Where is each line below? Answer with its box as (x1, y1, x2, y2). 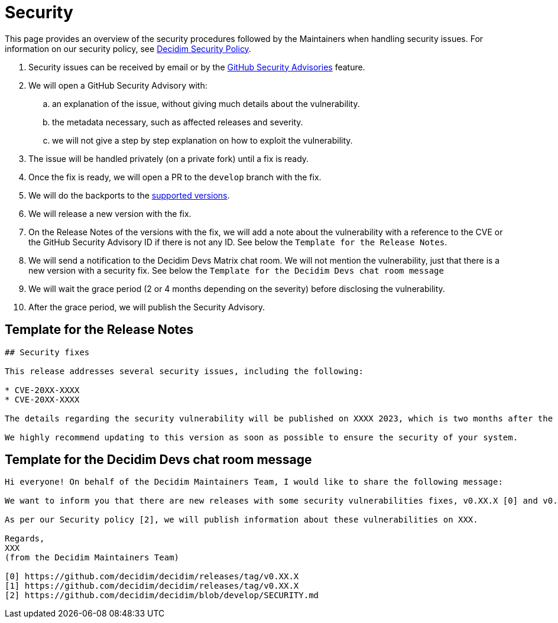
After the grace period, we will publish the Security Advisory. (28, 301, 265, 312)
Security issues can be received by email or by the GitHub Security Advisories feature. (28, 61, 365, 72)
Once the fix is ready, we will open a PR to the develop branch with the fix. (28, 171, 322, 182)
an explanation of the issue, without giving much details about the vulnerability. (52, 98, 360, 109)
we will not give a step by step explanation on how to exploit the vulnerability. (52, 135, 353, 145)
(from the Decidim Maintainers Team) (5, 553, 180, 563)
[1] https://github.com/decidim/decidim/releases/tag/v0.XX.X (5, 581, 299, 591)
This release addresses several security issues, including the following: (5, 366, 364, 376)
